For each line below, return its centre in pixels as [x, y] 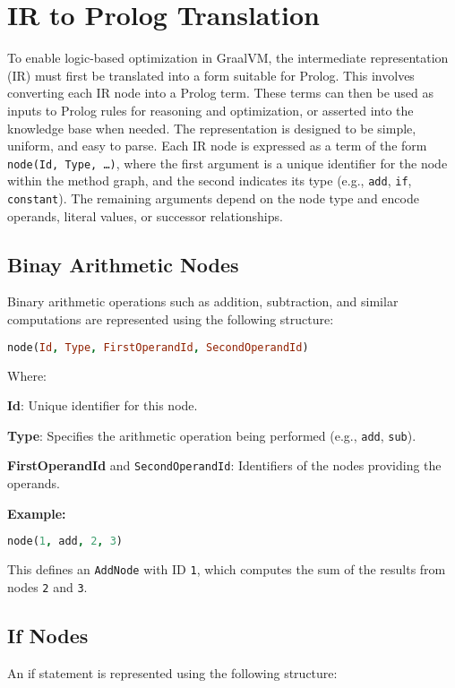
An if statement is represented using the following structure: [172, 672]
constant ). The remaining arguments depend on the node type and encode [213, 198]
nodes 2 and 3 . [47, 586]
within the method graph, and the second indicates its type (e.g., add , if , [210, 181]
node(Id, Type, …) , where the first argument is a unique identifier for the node [227, 163]
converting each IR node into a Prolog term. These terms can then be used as [221, 93]
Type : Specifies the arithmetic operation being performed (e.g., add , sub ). [212, 435]
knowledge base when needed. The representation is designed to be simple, [212, 128]
